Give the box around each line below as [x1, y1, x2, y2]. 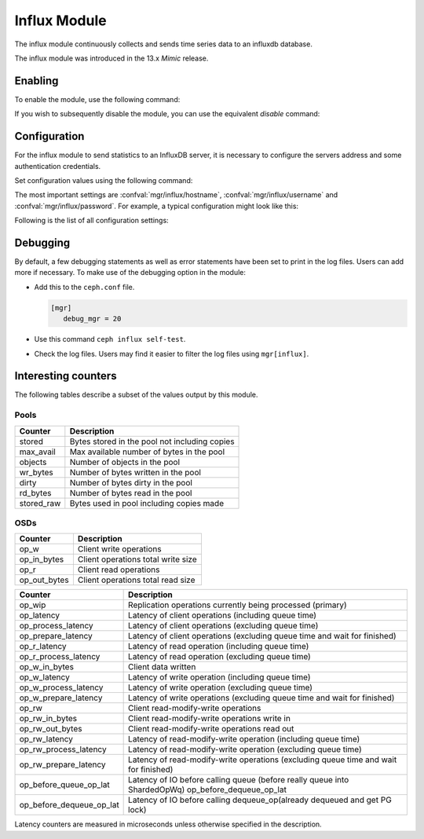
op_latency [19, 610, 60, 621]
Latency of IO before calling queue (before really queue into [128, 775, 349, 786]
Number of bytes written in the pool [69, 467, 202, 478]
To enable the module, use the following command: [14, 94, 181, 104]
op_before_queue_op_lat [19, 779, 110, 790]
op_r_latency [19, 641, 67, 652]
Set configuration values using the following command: [14, 175, 193, 185]
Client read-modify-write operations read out [128, 724, 294, 735]
